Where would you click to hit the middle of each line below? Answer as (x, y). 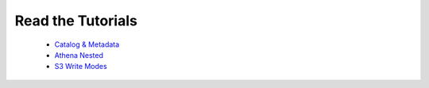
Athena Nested (79, 55)
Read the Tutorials (76, 21)
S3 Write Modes (81, 67)
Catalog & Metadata (87, 44)
